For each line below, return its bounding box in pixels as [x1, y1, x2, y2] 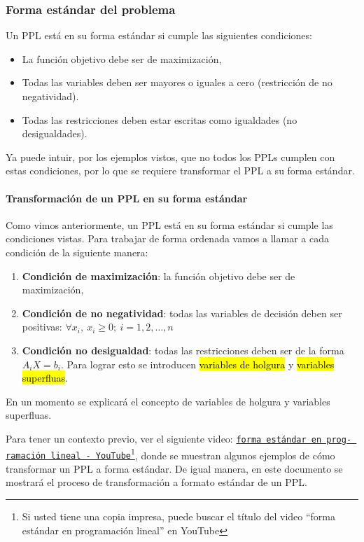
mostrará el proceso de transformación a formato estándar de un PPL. [6, 475, 307, 489]
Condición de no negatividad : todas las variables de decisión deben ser [22, 305, 342, 320]
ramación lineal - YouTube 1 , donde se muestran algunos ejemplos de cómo [6, 445, 335, 462]
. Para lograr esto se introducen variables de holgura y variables [60, 356, 335, 371]
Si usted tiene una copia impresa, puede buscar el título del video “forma [22, 509, 335, 524]
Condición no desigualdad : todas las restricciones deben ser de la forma [22, 342, 344, 357]
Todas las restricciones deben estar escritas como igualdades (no [22, 112, 297, 127]
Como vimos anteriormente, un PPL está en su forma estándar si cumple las [6, 217, 333, 232]
